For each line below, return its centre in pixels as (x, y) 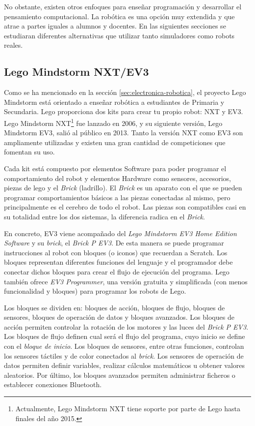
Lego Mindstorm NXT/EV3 (76, 72)
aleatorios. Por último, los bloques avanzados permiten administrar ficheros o (120, 375)
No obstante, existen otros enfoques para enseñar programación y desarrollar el (123, 6)
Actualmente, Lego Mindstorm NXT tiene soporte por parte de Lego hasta (128, 409)
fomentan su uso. (29, 152)
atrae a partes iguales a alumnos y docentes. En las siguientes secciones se (115, 26)
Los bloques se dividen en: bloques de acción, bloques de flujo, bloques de (115, 307)
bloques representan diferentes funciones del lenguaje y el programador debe (118, 262)
